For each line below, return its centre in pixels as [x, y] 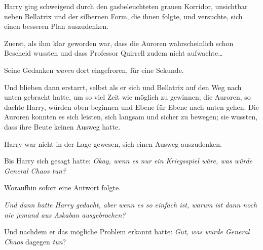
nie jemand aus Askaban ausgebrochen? [65, 214]
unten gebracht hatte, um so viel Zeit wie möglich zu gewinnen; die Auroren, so [127, 97]
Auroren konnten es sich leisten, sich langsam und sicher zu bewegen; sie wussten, [131, 117]
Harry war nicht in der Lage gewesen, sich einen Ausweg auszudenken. [113, 143]
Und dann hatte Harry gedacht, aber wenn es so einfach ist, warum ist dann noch [131, 204]
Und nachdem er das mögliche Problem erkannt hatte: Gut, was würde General [127, 232]
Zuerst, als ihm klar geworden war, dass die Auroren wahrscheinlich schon [119, 43]
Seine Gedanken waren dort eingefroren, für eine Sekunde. [94, 70]
